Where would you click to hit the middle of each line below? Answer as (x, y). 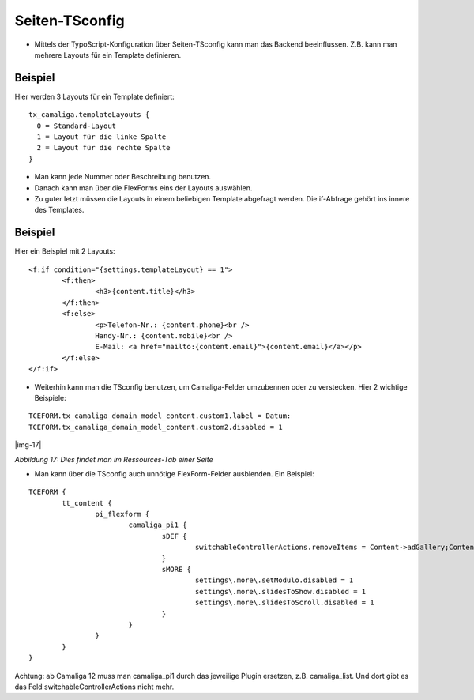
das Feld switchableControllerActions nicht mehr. (94, 687)
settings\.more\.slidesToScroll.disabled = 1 (284, 603)
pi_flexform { (122, 514)
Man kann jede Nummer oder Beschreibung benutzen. (123, 177)
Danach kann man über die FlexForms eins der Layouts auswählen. (143, 188)
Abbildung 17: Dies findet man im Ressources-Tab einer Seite (114, 459)
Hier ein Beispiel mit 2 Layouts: (65, 251)
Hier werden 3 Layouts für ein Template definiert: (95, 96)
